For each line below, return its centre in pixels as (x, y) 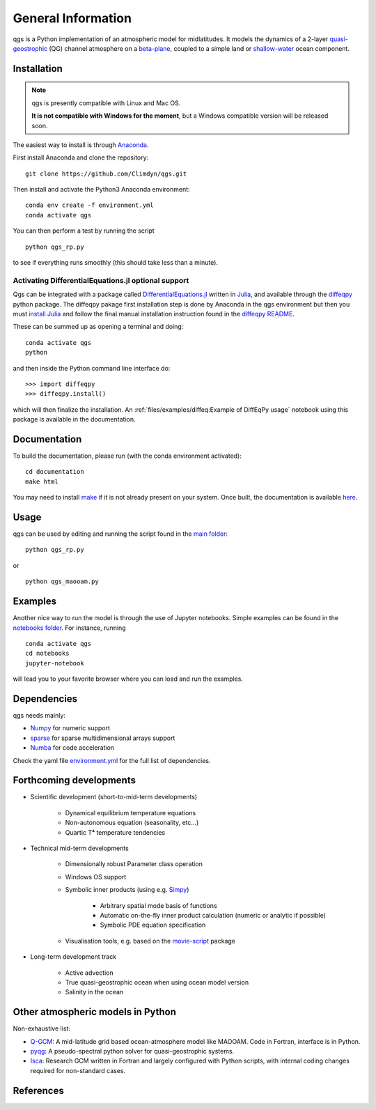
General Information (72, 18)
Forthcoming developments (74, 780)
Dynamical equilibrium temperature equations (131, 812)
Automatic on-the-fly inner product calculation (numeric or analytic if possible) (213, 915)
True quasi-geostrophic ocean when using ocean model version (157, 982)
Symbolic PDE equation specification (153, 925)
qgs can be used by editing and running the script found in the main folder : (120, 534)
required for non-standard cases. (78, 1070)
